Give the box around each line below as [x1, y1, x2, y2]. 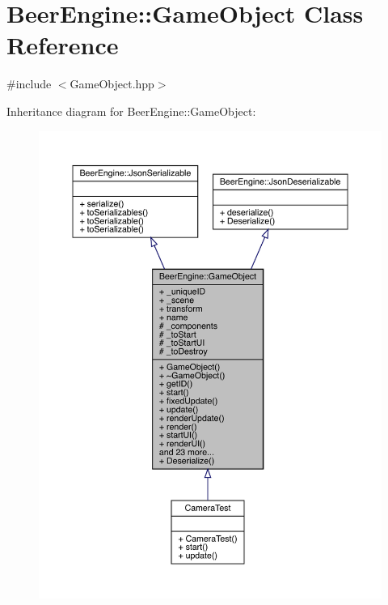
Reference [6, 28, 119, 62]
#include [6, 75, 52, 92]
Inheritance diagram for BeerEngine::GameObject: [6, 102, 256, 119]
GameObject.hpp [70, 75, 154, 92]
